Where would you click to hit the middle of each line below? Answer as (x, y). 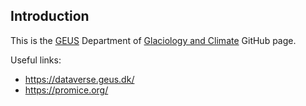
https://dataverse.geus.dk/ (79, 79)
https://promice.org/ (66, 90)
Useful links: (36, 60)
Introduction (50, 16)
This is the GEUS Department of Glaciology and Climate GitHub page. (153, 40)
